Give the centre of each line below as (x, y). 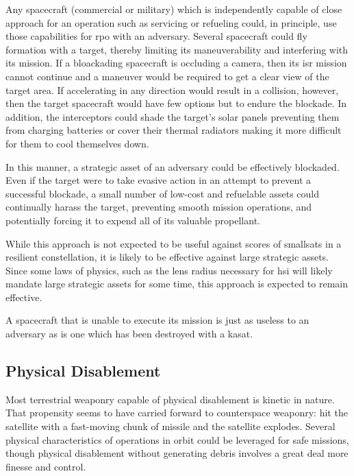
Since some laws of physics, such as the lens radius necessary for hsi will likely (169, 270)
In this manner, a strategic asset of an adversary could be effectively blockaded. (173, 166)
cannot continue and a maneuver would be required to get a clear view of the (167, 76)
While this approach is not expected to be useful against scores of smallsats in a (174, 243)
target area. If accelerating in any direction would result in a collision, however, (172, 90)
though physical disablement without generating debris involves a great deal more (177, 453)
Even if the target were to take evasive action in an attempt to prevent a (158, 180)
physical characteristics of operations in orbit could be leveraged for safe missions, (177, 439)
